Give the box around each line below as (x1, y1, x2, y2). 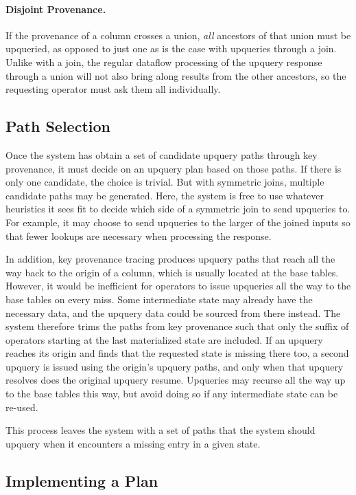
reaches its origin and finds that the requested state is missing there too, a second (5, 346, 349, 360)
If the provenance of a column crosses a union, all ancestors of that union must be (5, 27, 351, 42)
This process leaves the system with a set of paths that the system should (5, 423, 316, 437)
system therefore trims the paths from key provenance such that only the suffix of (5, 319, 349, 333)
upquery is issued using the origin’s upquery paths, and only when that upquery (5, 359, 344, 373)
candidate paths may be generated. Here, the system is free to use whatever (5, 188, 324, 202)
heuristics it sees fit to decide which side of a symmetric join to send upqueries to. (5, 201, 351, 216)
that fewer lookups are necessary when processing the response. (5, 228, 272, 243)
